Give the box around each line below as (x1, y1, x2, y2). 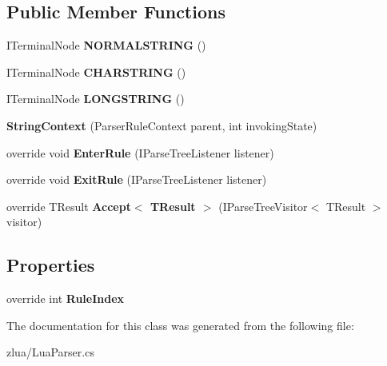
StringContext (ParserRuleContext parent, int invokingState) (6, 117, 317, 133)
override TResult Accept (6, 197, 131, 214)
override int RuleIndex (6, 290, 125, 307)
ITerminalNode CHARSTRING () (6, 63, 186, 80)
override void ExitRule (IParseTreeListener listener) (6, 171, 267, 188)
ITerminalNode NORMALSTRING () (6, 37, 206, 54)
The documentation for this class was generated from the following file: (6, 316, 354, 333)
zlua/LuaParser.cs (6, 344, 94, 360)
